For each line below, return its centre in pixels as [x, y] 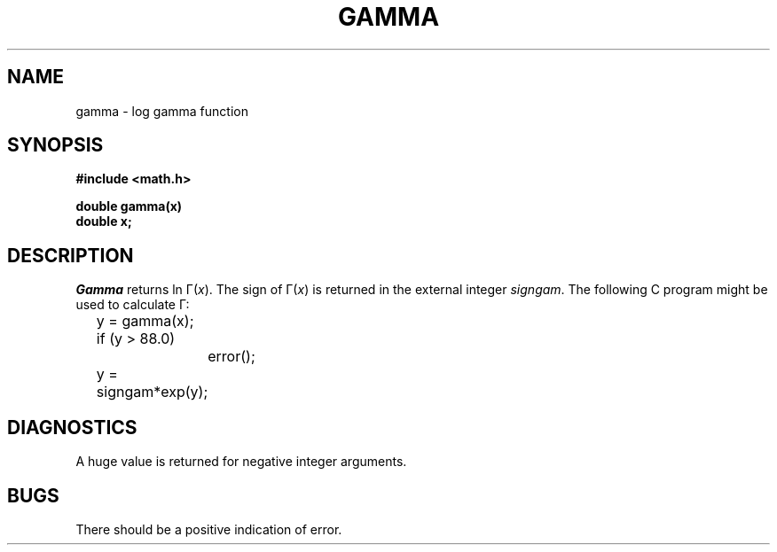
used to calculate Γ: [133, 305]
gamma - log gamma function [162, 111]
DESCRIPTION [71, 255]
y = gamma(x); [145, 321]
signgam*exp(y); [152, 392]
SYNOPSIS [55, 145]
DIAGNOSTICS [72, 427]
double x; [104, 222]
